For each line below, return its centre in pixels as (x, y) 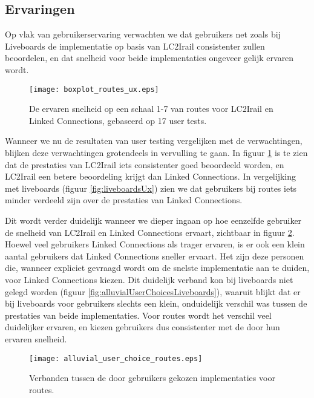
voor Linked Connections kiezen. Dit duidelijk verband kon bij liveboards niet (149, 279)
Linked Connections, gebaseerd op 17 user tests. (118, 120)
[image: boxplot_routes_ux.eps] (94, 89)
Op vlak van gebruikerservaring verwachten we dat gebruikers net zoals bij (143, 34)
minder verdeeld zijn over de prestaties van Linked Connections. (124, 200)
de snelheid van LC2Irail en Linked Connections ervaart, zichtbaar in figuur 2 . (150, 232)
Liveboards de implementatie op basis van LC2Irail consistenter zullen (135, 46)
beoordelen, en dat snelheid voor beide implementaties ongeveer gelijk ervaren (149, 58)
